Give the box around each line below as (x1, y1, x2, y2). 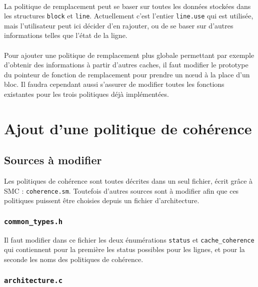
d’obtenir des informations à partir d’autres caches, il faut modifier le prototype (4, 59, 248, 70)
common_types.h (4, 217, 63, 226)
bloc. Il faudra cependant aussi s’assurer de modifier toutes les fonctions (4, 79, 224, 89)
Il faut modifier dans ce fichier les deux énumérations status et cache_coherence (4, 234, 254, 245)
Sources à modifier (4, 152, 102, 168)
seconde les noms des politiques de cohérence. (4, 254, 143, 265)
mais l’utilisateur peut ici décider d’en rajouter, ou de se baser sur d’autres (4, 20, 233, 30)
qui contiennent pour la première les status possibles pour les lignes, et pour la (4, 244, 245, 255)
